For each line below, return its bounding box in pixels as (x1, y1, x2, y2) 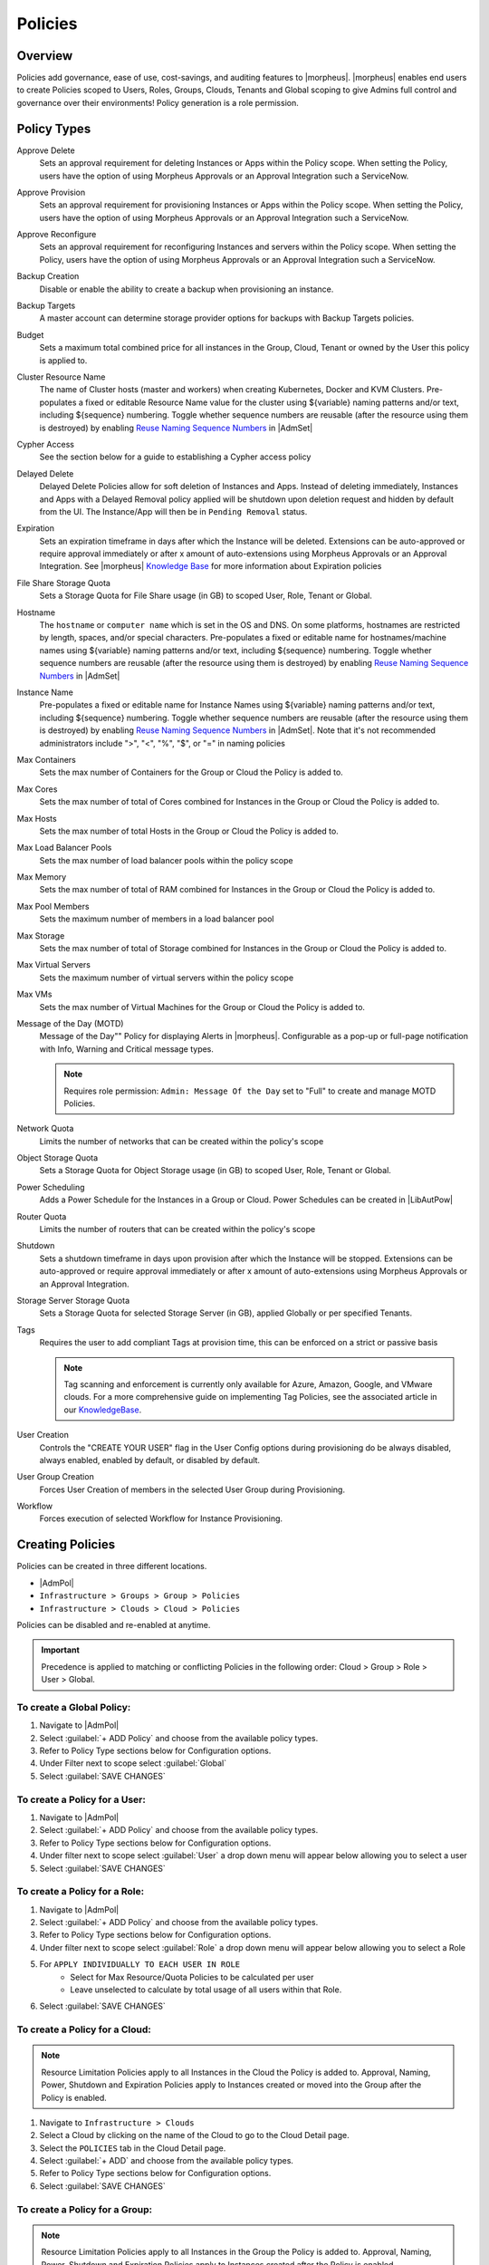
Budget (16, 329, 44, 340)
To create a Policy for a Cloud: (16, 2023, 151, 2036)
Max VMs (16, 988, 53, 1000)
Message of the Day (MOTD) (16, 1017, 124, 1028)
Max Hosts (16, 813, 58, 824)
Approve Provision (16, 187, 86, 198)
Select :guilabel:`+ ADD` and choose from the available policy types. (39, 2155, 294, 2166)
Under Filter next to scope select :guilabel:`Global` (39, 1758, 227, 1769)
